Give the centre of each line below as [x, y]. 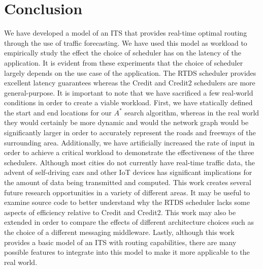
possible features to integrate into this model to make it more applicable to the [127, 252]
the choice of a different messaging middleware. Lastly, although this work [119, 232]
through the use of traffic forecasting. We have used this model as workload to [126, 42]
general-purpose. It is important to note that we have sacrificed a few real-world [129, 92]
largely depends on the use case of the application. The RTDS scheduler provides [130, 72]
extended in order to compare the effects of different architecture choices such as [129, 222]
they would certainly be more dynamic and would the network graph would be [126, 122]
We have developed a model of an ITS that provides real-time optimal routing [126, 33]
